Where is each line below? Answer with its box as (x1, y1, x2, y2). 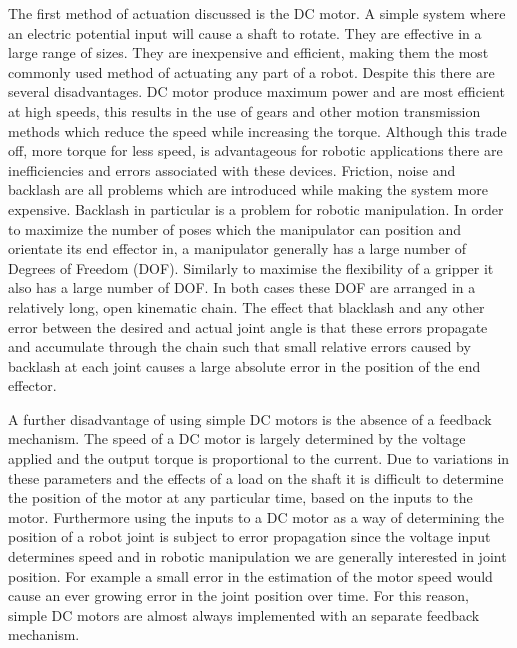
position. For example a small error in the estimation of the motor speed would (8, 565, 493, 586)
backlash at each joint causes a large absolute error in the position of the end (8, 355, 481, 376)
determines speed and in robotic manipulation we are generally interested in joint (8, 546, 507, 567)
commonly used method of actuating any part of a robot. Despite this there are (8, 61, 495, 82)
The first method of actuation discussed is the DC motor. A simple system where (8, 3, 506, 23)
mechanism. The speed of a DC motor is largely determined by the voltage (8, 428, 466, 449)
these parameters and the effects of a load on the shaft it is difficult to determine (8, 467, 504, 488)
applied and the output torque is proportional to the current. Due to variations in (8, 448, 510, 469)
